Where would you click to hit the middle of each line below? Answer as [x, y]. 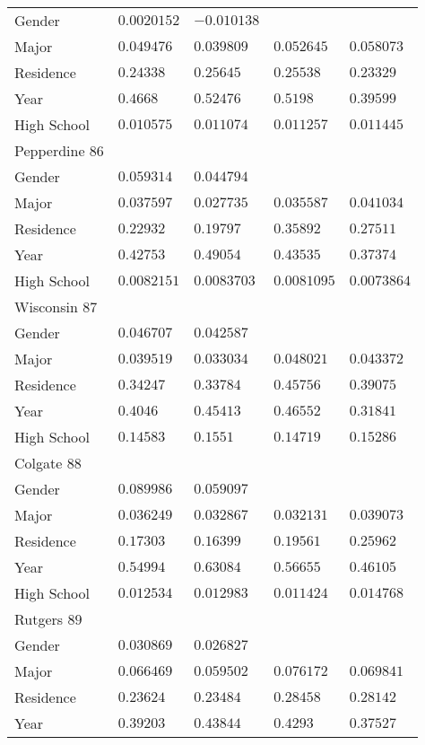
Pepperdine [50, 150]
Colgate [39, 463]
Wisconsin [46, 307]
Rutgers [39, 619]
